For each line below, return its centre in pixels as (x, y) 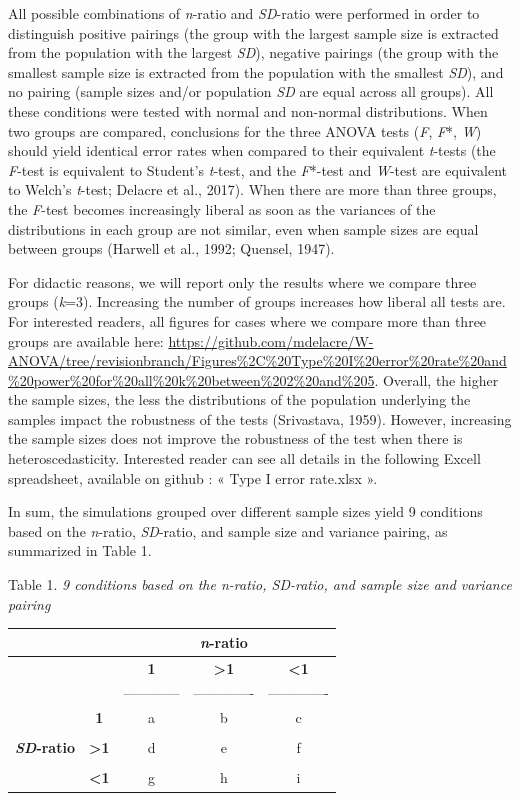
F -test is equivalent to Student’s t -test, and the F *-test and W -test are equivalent (258, 169)
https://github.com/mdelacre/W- (271, 340)
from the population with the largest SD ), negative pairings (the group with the (253, 52)
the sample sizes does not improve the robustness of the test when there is (235, 438)
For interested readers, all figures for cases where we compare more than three (247, 320)
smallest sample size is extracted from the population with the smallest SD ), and (256, 71)
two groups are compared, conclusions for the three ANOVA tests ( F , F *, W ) (245, 130)
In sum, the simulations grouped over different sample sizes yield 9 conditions (245, 511)
